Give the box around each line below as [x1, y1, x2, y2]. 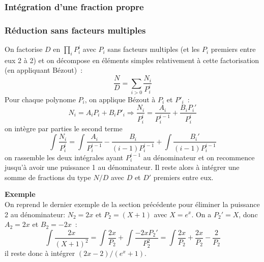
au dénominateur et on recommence [143, 152, 255, 162]
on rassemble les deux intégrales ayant [5, 152, 124, 162]
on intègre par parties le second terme [5, 123, 123, 133]
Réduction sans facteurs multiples [5, 23, 146, 36]
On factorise [5, 44, 43, 54]
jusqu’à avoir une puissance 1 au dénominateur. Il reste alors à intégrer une [5, 162, 240, 172]
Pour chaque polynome [5, 94, 76, 104]
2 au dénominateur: [5, 209, 66, 219]
